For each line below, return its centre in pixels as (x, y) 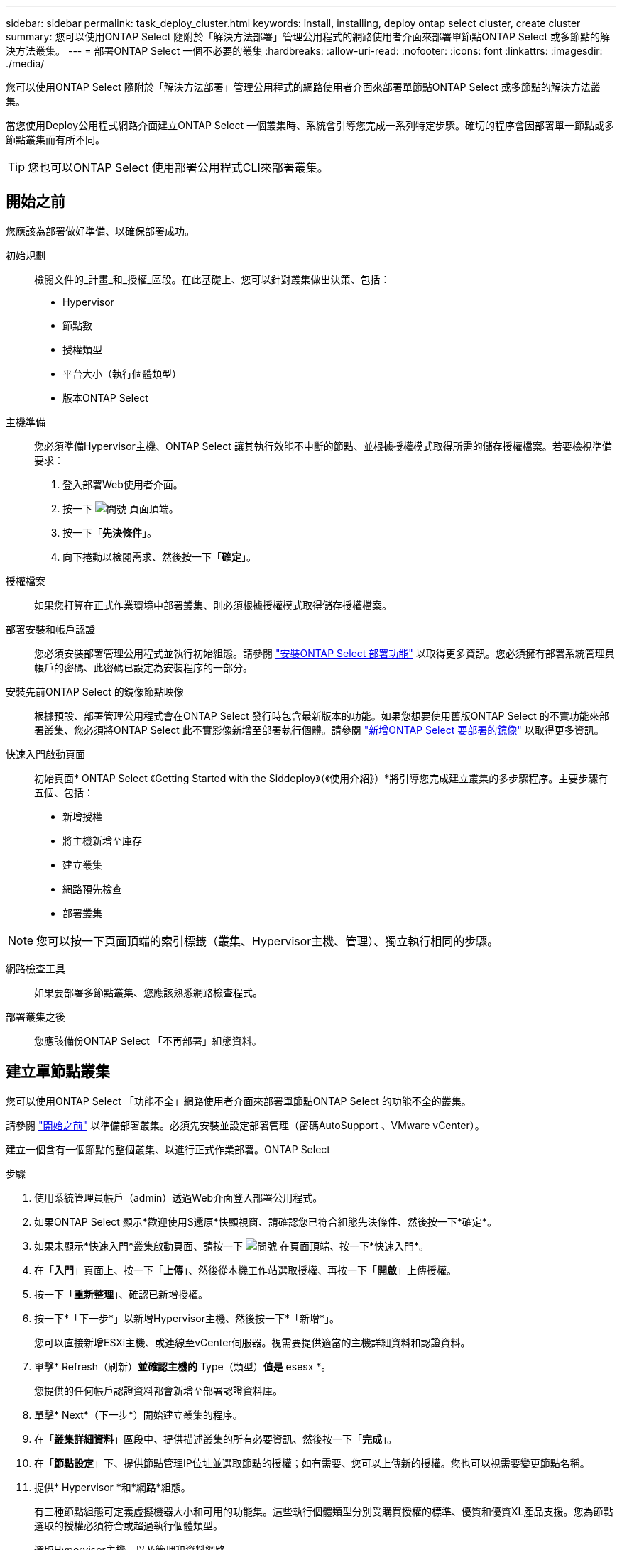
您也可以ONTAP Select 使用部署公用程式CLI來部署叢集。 (178, 167)
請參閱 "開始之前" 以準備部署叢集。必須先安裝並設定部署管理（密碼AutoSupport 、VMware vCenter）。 (245, 1125)
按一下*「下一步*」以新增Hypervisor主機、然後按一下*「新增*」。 (187, 1318)
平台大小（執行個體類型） (122, 373)
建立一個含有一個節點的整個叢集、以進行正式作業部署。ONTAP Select (168, 1149)
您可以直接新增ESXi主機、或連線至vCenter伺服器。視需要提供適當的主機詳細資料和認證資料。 (252, 1342)
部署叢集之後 (36, 1016)
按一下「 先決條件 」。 (110, 532)
